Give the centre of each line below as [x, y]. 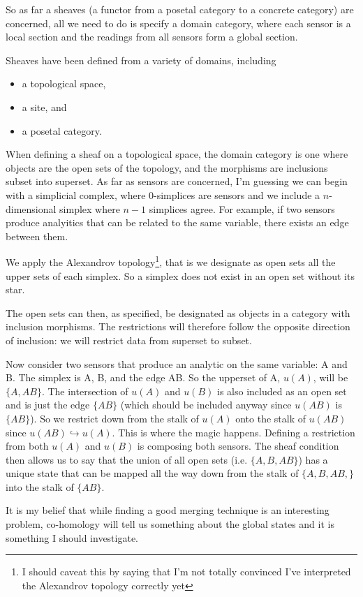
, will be [331, 377]
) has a [313, 459]
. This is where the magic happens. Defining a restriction [234, 432]
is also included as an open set [282, 391]
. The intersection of [85, 391]
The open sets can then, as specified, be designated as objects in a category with [178, 312]
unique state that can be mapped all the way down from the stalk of [152, 473]
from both [27, 446]
